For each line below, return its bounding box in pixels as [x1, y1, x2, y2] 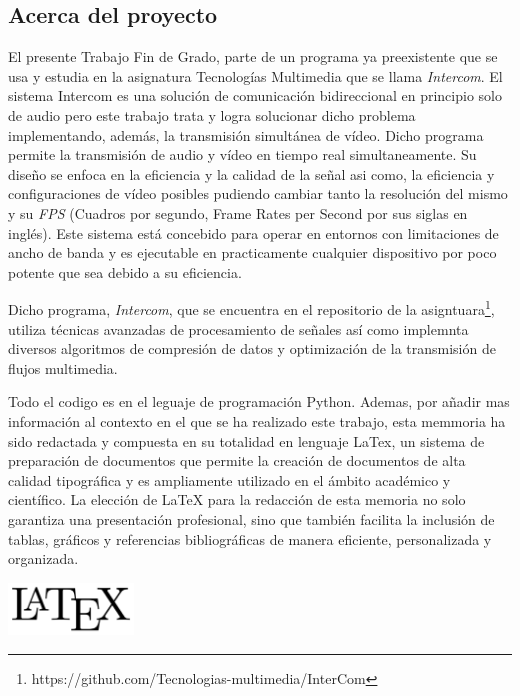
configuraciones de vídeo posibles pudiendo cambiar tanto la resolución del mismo [8, 183, 508, 204]
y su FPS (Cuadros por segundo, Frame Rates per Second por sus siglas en [8, 202, 468, 223]
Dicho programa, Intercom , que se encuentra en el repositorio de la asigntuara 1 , [8, 296, 495, 319]
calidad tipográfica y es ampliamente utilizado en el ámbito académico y [8, 469, 451, 490]
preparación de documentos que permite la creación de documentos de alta [8, 450, 466, 471]
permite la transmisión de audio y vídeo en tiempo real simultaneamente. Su [8, 144, 477, 165]
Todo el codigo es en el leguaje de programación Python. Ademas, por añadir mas [8, 391, 510, 412]
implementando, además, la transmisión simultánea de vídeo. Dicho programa [8, 124, 484, 145]
